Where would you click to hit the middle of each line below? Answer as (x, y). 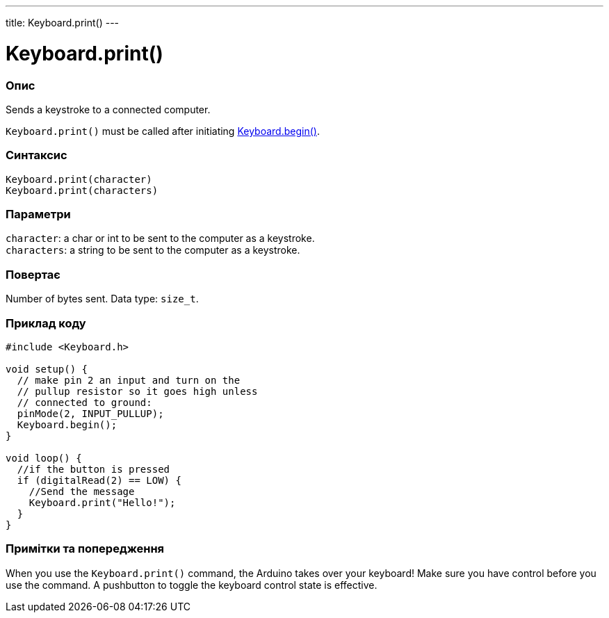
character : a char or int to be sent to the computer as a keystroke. (160, 238)
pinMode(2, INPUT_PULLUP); (90, 413)
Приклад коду (46, 323)
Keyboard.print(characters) (82, 190)
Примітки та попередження (85, 549)
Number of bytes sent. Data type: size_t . (102, 299)
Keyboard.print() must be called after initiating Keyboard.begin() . (163, 131)
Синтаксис (36, 155)
